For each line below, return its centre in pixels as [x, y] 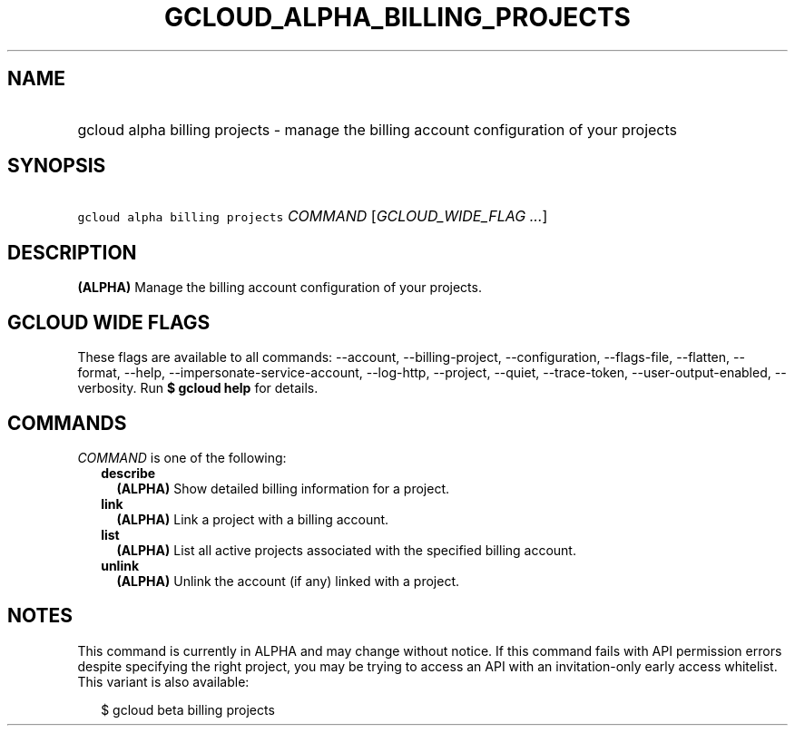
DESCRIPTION [72, 252]
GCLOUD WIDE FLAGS [109, 322]
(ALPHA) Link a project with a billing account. [253, 519]
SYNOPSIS [57, 166]
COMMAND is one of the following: [182, 457]
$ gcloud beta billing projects [188, 709]
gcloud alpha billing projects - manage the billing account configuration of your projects [377, 129]
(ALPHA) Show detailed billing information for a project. [283, 488]
